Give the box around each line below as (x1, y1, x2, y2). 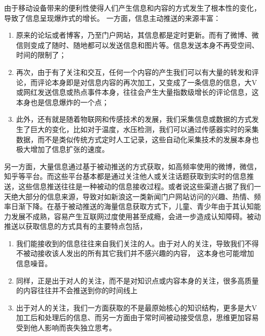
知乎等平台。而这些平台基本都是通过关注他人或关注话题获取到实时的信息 (4, 171, 247, 182)
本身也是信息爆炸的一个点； (16, 96, 109, 107)
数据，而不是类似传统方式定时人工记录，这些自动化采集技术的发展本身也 (16, 134, 259, 144)
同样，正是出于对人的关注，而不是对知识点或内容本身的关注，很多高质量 (16, 275, 259, 286)
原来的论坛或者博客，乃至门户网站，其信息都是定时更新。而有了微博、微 (16, 30, 259, 40)
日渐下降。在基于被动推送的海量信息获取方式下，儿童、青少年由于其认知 (11, 201, 254, 212)
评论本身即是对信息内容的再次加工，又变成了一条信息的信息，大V (37, 76, 257, 87)
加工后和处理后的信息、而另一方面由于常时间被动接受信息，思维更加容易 (16, 312, 259, 323)
